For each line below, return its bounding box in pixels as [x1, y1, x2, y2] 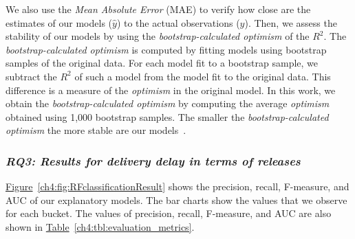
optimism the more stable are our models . [6, 123, 186, 137]
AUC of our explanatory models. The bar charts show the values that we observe [6, 192, 347, 207]
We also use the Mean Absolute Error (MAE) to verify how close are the [6, 2, 311, 16]
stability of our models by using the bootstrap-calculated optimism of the [6, 29, 310, 43]
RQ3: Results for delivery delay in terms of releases [6, 152, 301, 169]
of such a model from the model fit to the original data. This [74, 69, 331, 83]
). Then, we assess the [244, 15, 337, 30]
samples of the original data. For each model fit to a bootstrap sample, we [6, 56, 319, 70]
